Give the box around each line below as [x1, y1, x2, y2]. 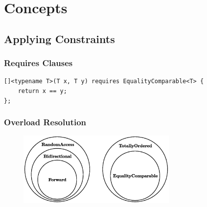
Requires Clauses [4, 57, 73, 69]
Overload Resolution [4, 116, 87, 128]
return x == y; [18, 87, 67, 94]
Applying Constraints [4, 31, 115, 46]
